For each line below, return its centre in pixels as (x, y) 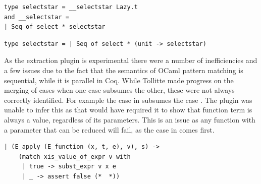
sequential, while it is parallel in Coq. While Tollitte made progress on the (119, 80)
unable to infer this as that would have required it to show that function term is (128, 110)
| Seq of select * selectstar (55, 27)
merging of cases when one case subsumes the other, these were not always (119, 90)
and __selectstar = (37, 17)
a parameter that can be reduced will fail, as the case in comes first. (109, 129)
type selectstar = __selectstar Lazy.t (71, 7)
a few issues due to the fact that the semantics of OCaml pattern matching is (124, 70)
